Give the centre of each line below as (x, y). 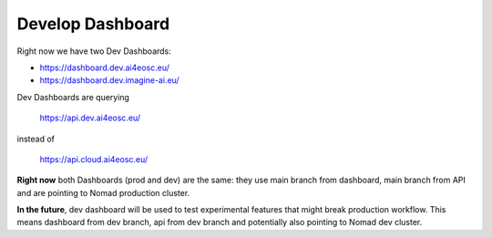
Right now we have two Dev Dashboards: (94, 51)
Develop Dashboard (93, 24)
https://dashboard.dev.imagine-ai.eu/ (109, 80)
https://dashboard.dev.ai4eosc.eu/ (105, 67)
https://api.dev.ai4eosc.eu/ (90, 118)
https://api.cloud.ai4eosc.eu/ (94, 159)
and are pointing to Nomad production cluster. (103, 192)
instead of (36, 139)
